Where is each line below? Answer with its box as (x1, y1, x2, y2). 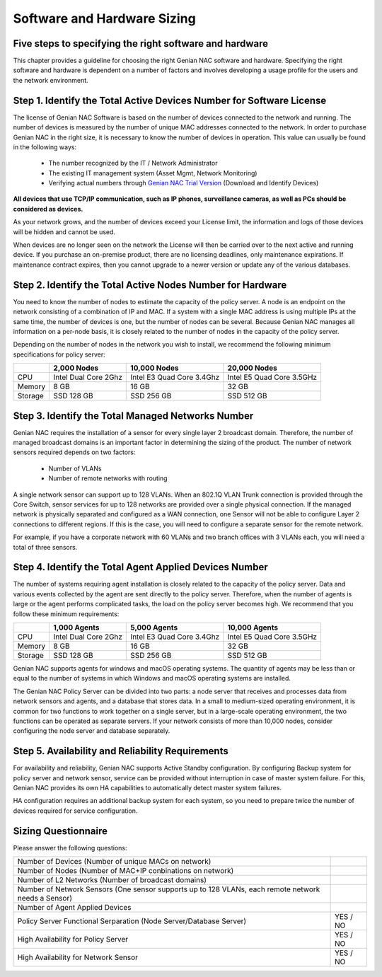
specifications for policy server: (13, 350, 105, 359)
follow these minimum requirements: (13, 609, 120, 618)
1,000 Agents (53, 623, 100, 632)
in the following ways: (13, 142, 77, 151)
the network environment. (13, 76, 88, 84)
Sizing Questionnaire (13, 825, 108, 837)
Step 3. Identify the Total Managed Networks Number (13, 410, 254, 422)
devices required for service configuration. (13, 807, 138, 815)
